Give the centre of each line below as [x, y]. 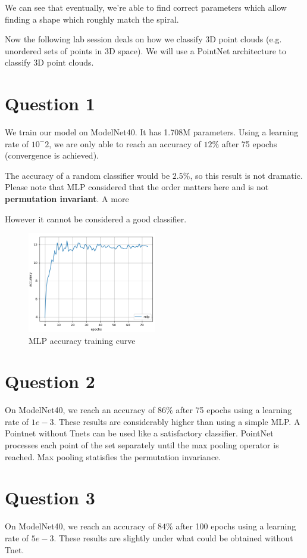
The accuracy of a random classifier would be [87, 175]
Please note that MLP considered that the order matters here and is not [137, 187]
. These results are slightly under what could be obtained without [173, 537]
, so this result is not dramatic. [246, 175]
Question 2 [50, 381]
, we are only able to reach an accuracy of [125, 143]
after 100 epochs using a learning [236, 526]
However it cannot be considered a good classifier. [96, 218]
